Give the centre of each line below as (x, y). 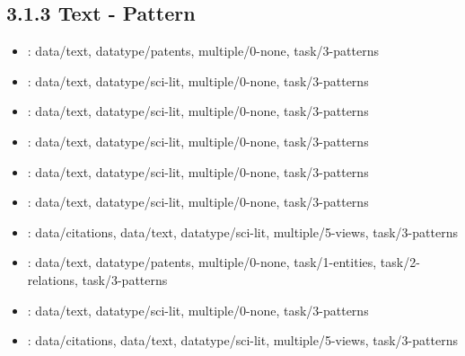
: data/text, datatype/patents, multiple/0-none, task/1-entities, (202, 262)
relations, (53, 279)
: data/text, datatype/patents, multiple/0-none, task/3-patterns (203, 51)
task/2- (400, 262)
